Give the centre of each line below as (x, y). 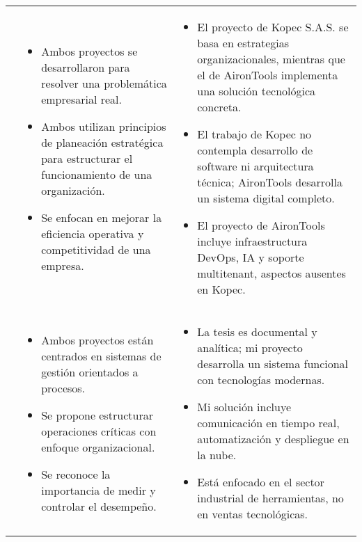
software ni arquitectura (255, 166)
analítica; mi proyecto (250, 348)
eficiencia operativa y (93, 233)
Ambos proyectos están (97, 340)
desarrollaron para (86, 67)
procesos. (63, 388)
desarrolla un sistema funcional (273, 364)
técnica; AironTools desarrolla (270, 182)
